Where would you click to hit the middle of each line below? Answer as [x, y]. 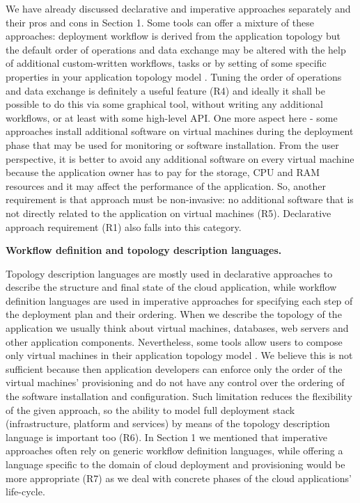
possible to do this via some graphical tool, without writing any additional [164, 104]
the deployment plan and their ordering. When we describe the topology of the [174, 314]
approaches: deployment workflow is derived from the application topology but [173, 36]
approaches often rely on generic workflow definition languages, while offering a [174, 450]
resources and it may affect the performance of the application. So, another [166, 185]
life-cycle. [25, 492]
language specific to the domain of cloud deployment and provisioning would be [175, 464]
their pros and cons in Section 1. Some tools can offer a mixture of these [160, 22]
